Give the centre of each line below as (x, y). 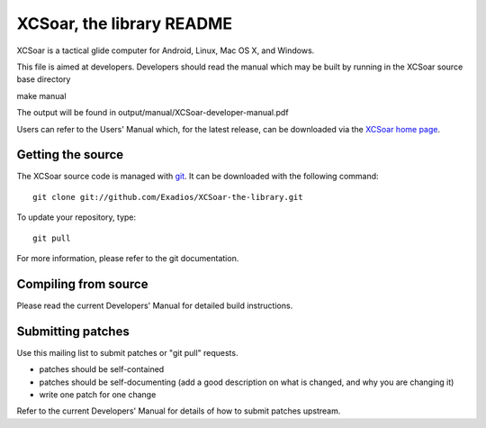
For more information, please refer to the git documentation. (128, 258)
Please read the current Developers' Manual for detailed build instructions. (155, 305)
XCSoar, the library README (125, 23)
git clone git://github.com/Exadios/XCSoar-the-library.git (168, 197)
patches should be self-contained (102, 369)
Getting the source (70, 155)
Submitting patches (73, 331)
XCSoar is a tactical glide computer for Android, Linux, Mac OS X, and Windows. (166, 50)
